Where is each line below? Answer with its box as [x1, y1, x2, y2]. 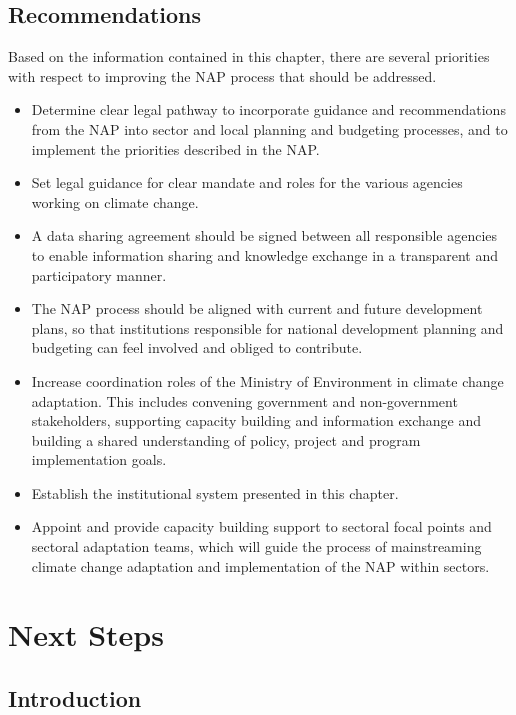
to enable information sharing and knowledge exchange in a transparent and [31, 244, 499, 265]
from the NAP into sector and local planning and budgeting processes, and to [31, 118, 508, 139]
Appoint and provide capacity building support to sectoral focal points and [31, 516, 492, 537]
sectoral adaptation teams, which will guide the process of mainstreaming [31, 536, 482, 557]
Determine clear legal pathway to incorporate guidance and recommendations [31, 99, 506, 120]
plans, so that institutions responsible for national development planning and [31, 317, 504, 338]
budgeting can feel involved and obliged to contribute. [31, 337, 363, 358]
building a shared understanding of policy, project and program [31, 429, 421, 450]
